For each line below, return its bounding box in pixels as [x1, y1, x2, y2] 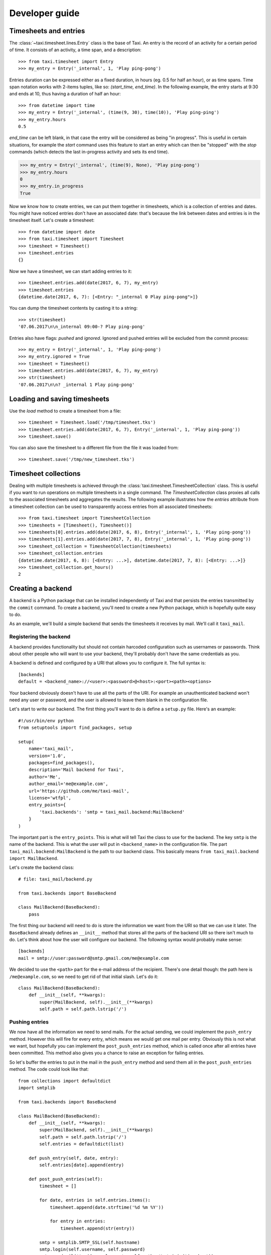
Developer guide [9, 8, 80, 19]
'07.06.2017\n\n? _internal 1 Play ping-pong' [18, 382, 135, 388]
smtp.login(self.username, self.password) [39, 1246, 146, 1252]
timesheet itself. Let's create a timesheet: [9, 217, 95, 223]
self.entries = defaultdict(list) [39, 1141, 124, 1147]
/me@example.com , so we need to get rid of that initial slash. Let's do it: [9, 973, 159, 979]
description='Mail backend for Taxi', [28, 767, 124, 773]
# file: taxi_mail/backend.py [18, 876, 93, 882]
